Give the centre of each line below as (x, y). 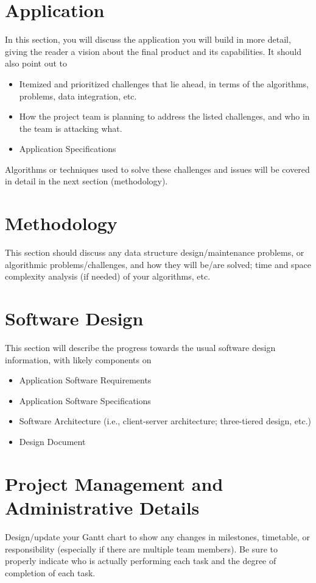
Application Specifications (68, 149)
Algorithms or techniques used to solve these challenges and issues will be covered (157, 169)
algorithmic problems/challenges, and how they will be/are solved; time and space (158, 264)
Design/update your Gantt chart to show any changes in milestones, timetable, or (157, 536)
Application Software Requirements (85, 380)
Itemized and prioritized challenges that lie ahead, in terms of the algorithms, (164, 83)
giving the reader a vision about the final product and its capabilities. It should (153, 51)
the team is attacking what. (71, 128)
